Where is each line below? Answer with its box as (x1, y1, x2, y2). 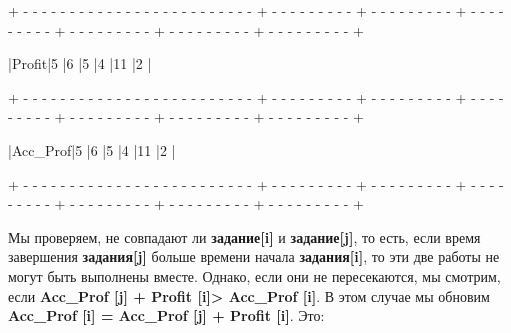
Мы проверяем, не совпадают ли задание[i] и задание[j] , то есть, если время (8, 226, 481, 247)
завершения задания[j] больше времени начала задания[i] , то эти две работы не (8, 246, 500, 267)
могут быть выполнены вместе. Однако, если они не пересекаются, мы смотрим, (8, 265, 501, 286)
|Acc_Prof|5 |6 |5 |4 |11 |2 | (8, 139, 176, 160)
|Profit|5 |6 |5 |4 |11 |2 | (8, 53, 152, 74)
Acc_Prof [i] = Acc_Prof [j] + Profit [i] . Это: (8, 305, 325, 326)
